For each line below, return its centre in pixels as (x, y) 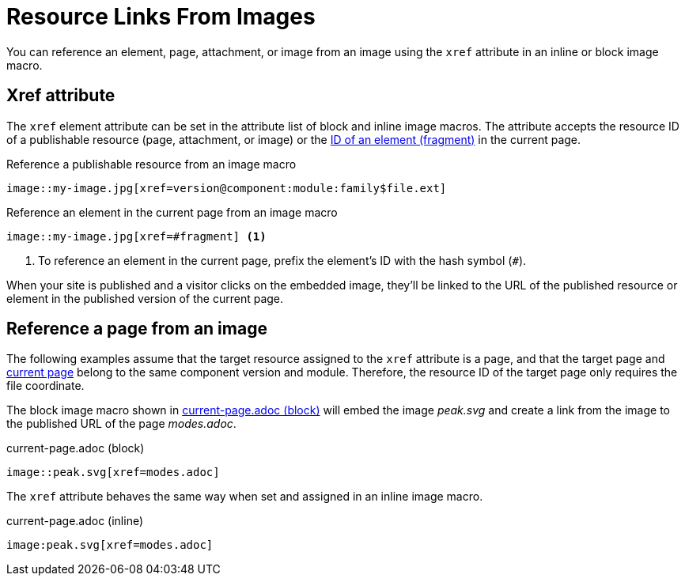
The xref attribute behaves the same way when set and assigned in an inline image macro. (245, 497)
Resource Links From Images (161, 17)
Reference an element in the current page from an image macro (172, 212)
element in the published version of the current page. (145, 298)
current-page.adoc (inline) (75, 521)
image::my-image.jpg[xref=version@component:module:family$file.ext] (227, 188)
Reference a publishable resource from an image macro (151, 164)
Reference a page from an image (137, 329)
